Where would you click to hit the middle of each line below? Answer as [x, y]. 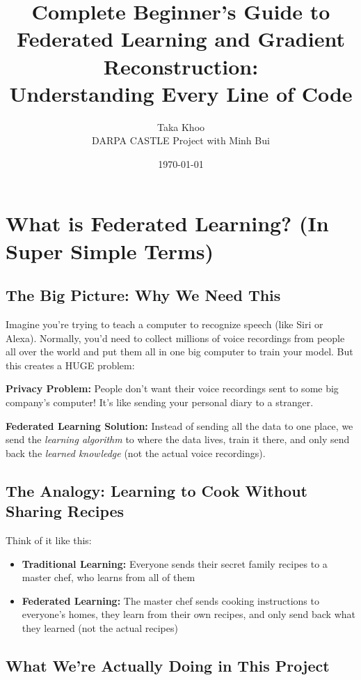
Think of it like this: [49, 540]
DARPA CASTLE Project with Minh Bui [181, 140]
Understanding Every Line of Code [181, 93]
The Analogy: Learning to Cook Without [157, 490]
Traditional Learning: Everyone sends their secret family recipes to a [175, 563]
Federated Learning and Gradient [181, 39]
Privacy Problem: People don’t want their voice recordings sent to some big [172, 388]
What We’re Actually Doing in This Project [168, 665]
